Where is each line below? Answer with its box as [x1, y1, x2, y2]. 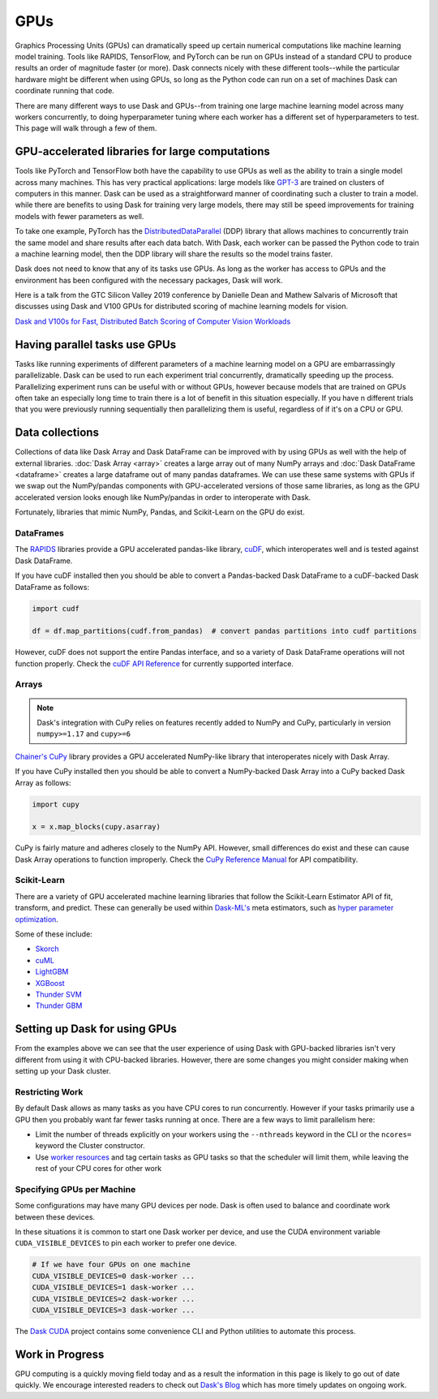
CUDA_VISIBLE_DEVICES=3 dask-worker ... [32, 1306, 195, 1315]
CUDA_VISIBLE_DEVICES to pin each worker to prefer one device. [15, 1238, 238, 1248]
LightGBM [35, 966, 69, 977]
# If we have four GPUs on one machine [32, 1260, 191, 1269]
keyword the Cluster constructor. [35, 1141, 145, 1151]
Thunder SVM [35, 989, 83, 999]
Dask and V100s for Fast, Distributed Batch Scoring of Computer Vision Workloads [15, 316, 291, 326]
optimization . [15, 914, 58, 924]
